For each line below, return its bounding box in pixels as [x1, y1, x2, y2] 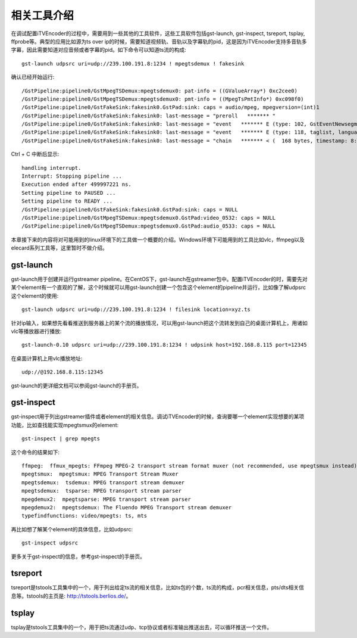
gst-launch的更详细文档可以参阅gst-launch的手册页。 [11, 382, 142, 389]
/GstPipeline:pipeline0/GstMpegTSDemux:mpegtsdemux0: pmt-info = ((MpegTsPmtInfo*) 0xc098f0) [21, 95, 304, 102]
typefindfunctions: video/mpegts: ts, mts [21, 512, 148, 519]
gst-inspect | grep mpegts [21, 435, 101, 442]
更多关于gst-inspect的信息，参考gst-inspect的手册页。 [11, 553, 146, 560]
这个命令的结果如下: [11, 449, 60, 456]
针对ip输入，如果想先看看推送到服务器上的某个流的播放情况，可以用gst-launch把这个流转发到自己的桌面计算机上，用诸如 [11, 319, 308, 326]
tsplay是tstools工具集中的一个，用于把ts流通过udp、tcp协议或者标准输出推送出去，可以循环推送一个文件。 [11, 623, 273, 631]
